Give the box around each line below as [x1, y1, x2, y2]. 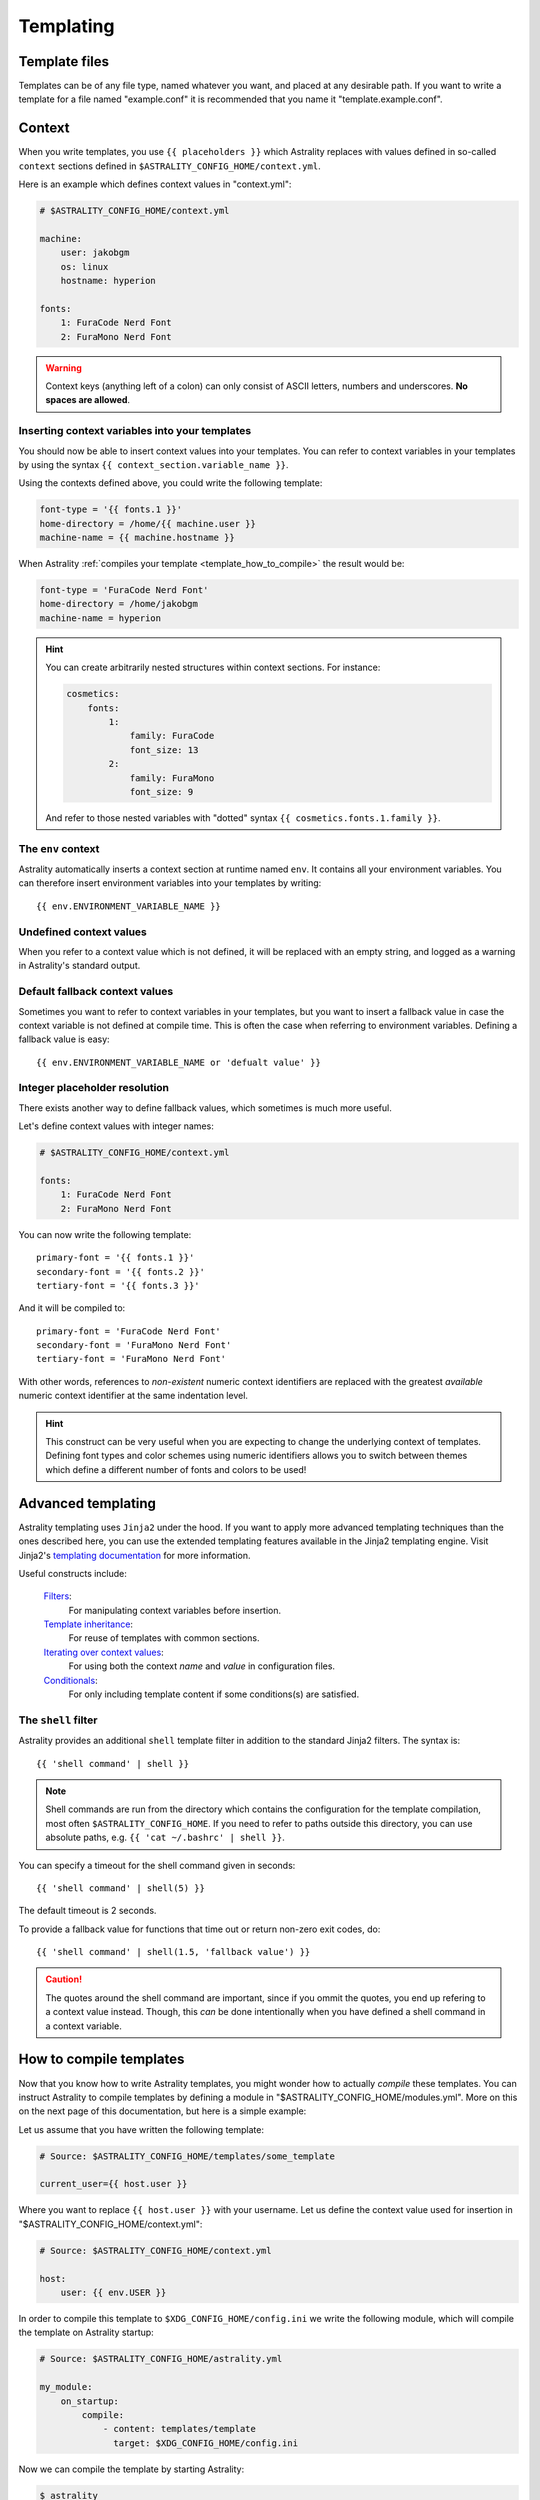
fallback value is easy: [18, 1033, 110, 1045]
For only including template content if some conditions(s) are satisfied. [68, 1688, 360, 1700]
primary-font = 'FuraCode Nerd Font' [36, 1325, 222, 1337]
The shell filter [18, 1713, 98, 1727]
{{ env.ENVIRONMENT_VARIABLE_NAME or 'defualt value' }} [36, 1056, 322, 1068]
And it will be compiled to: [18, 1302, 126, 1314]
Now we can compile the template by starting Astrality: [18, 2463, 245, 2475]
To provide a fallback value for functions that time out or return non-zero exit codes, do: [18, 1923, 381, 1935]
